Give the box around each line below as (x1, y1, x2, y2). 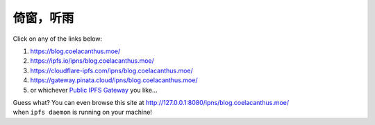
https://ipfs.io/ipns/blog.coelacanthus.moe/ (30, 57, 154, 65)
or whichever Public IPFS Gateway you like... (30, 86, 158, 94)
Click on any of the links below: (12, 35, 103, 43)
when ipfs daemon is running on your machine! (12, 108, 153, 117)
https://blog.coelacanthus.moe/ (30, 47, 121, 55)
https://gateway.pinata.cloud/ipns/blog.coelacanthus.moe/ (30, 76, 198, 84)
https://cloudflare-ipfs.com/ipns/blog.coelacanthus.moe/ (30, 66, 194, 75)
